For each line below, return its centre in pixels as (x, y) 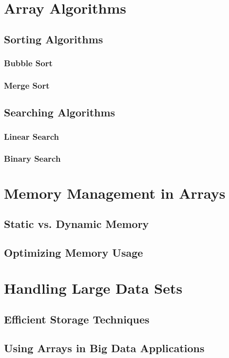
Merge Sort (27, 85)
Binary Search (32, 159)
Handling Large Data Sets (93, 288)
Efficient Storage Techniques (77, 319)
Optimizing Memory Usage (74, 252)
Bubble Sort (28, 63)
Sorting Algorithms (54, 39)
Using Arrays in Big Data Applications (104, 348)
